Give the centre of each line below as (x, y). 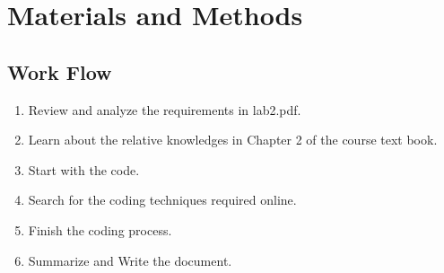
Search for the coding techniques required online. (162, 200)
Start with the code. (84, 169)
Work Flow (60, 71)
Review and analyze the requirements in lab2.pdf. (165, 109)
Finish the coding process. (100, 229)
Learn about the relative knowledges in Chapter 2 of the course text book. (233, 140)
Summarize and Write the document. (130, 260)
